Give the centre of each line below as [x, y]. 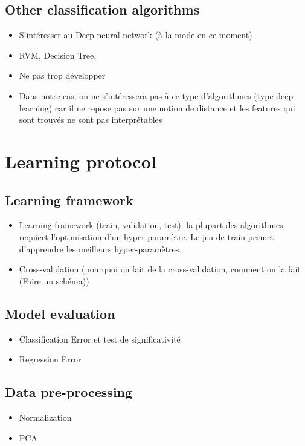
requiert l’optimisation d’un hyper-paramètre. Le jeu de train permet [146, 236]
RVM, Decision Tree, [58, 55]
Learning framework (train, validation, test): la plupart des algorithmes [151, 225]
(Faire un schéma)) [54, 280]
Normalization [45, 417]
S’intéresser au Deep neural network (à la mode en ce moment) [136, 35]
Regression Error [50, 359]
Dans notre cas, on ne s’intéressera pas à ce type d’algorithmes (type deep [156, 95]
